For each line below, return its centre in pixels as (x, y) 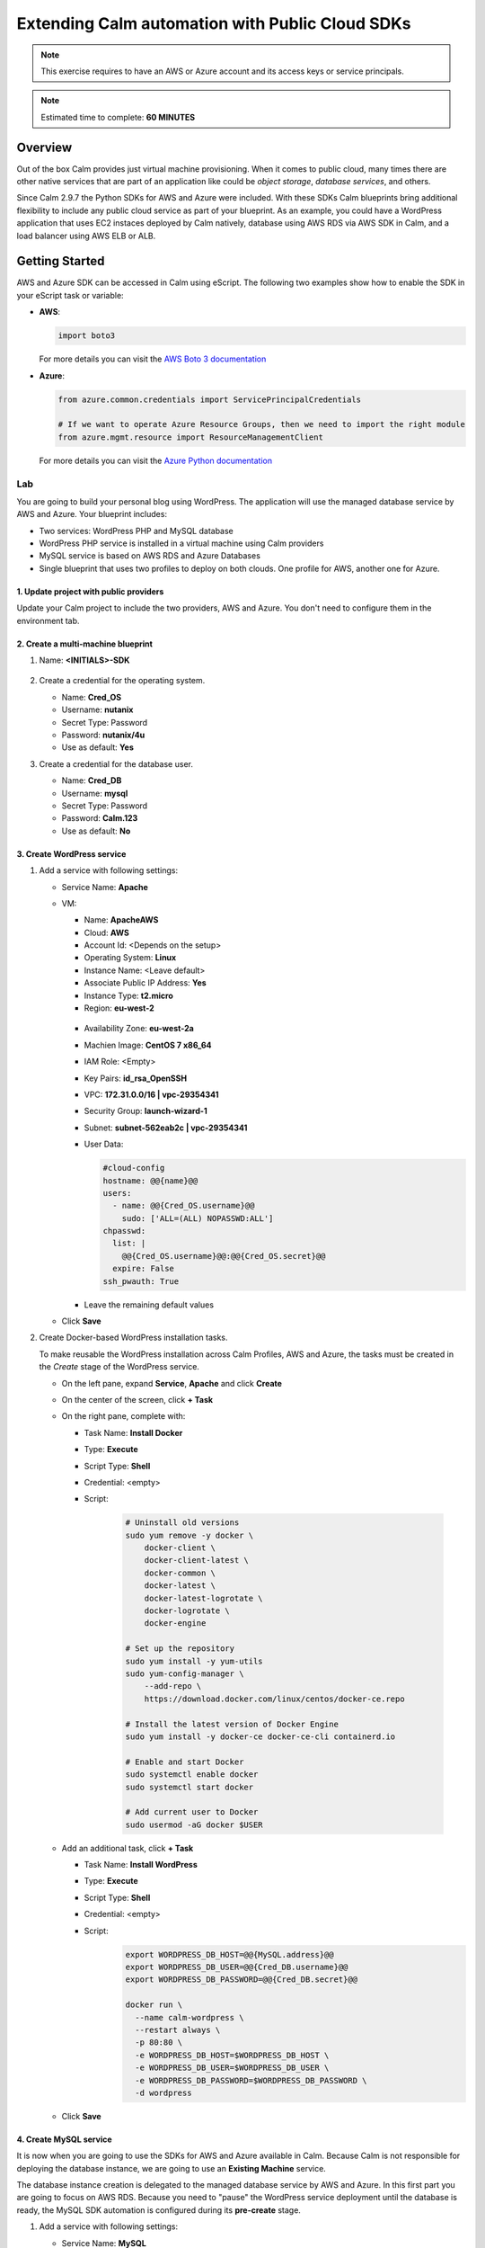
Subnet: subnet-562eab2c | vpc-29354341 (166, 1128)
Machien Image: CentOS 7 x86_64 (148, 1045)
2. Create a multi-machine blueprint (84, 644)
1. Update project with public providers (90, 591)
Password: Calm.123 (100, 818)
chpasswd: (124, 1231)
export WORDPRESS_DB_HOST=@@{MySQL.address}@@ (229, 1954)
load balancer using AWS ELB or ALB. (86, 236)
